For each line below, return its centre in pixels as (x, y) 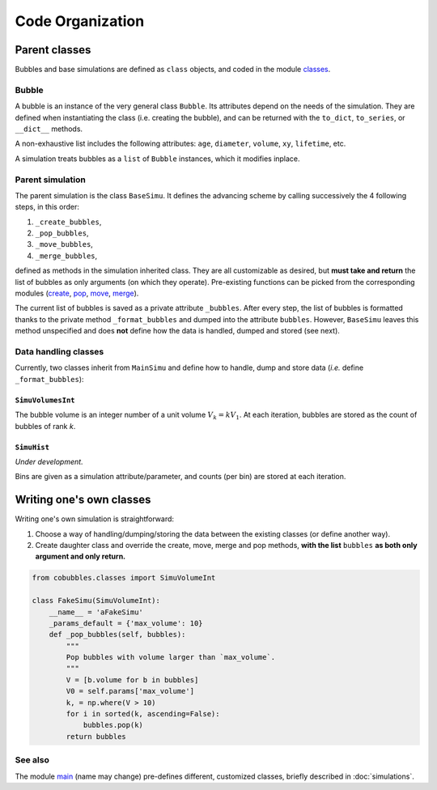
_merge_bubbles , (66, 256)
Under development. (49, 461)
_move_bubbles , (64, 244)
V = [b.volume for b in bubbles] (132, 680)
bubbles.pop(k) (113, 725)
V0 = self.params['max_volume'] (130, 691)
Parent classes (53, 50)
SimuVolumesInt (45, 400)
